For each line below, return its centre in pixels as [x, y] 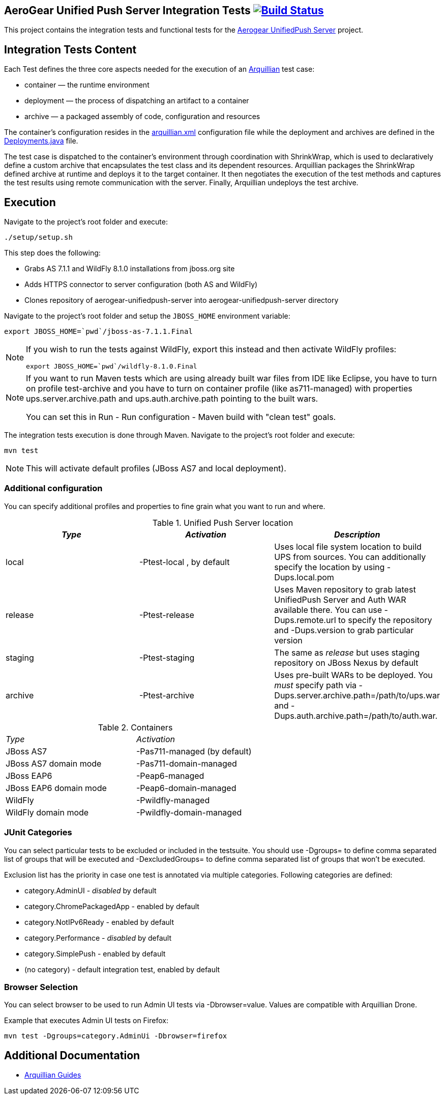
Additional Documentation [72, 1055]
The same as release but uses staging [347, 652]
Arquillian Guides [53, 1075]
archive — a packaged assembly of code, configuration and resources [142, 117]
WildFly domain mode [47, 812]
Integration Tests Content [70, 49]
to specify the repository [385, 620]
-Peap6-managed [170, 776]
